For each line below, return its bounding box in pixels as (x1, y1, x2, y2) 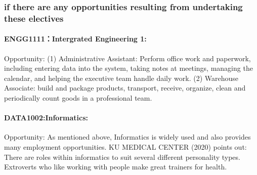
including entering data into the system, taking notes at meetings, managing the (4, 63, 253, 73)
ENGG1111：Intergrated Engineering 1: (4, 33, 147, 44)
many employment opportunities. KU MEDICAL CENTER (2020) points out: (4, 141, 247, 152)
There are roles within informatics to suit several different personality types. (4, 151, 240, 162)
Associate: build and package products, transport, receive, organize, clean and (4, 82, 246, 93)
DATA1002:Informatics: (4, 112, 88, 123)
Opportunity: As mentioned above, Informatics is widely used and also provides (4, 132, 251, 142)
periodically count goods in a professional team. (4, 92, 152, 103)
